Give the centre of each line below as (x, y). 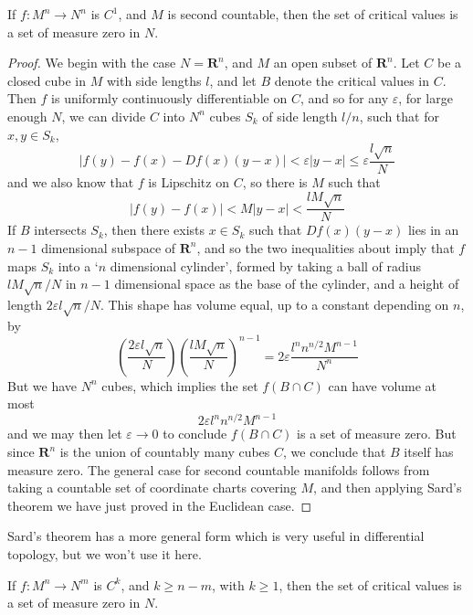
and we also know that (71, 181)
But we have (42, 385)
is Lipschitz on (189, 181)
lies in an (433, 230)
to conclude (195, 434)
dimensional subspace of (109, 247)
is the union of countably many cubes (165, 452)
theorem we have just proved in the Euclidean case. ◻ (160, 505)
